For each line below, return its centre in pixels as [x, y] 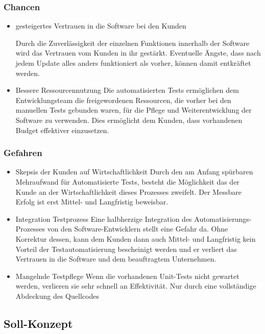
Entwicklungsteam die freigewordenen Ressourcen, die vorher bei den [123, 100]
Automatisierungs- [223, 219]
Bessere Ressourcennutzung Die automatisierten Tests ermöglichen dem [127, 90]
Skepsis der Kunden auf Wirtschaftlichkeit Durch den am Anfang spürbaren [134, 172]
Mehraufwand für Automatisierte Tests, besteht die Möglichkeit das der [127, 181]
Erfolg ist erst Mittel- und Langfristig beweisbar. [92, 202]
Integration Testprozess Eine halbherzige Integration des [104, 219]
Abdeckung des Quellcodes [57, 296]
